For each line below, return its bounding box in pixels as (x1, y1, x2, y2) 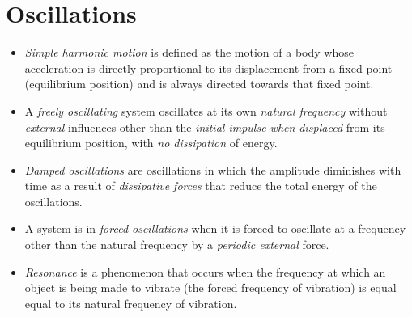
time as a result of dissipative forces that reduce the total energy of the (24, 177, 377, 194)
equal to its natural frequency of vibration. (24, 294, 237, 311)
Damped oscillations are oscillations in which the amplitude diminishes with (24, 161, 401, 178)
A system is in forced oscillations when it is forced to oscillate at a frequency (24, 220, 406, 237)
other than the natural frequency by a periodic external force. (24, 236, 329, 253)
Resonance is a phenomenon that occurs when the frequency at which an (24, 263, 386, 280)
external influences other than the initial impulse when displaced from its (24, 118, 385, 135)
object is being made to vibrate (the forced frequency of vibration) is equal (24, 279, 397, 296)
